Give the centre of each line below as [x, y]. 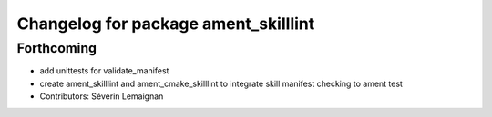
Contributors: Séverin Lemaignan [102, 96]
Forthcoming [57, 48]
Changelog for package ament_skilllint [166, 24]
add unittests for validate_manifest [104, 71]
